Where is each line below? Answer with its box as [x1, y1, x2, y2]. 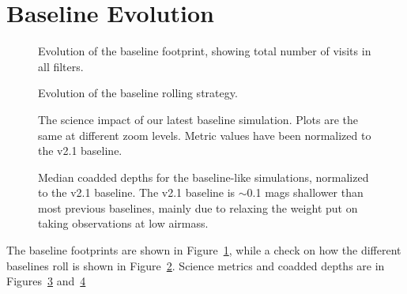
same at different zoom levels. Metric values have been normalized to [38, 126, 371, 143]
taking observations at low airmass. [38, 215, 209, 232]
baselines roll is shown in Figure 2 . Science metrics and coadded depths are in [6, 257, 385, 273]
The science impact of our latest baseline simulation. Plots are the [38, 111, 359, 127]
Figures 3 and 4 [6, 273, 86, 289]
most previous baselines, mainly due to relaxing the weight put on [38, 199, 358, 216]
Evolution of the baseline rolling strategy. [38, 85, 238, 101]
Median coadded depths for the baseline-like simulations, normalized [38, 168, 369, 185]
